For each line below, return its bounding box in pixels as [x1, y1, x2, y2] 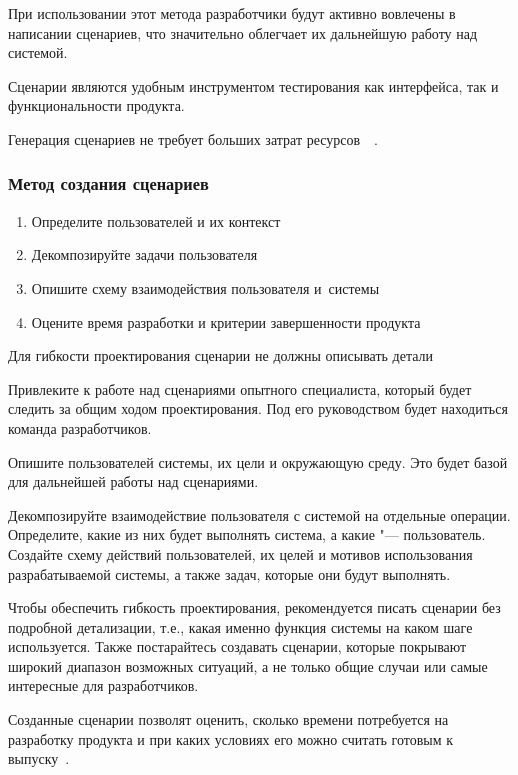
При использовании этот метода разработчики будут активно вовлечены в [8, 3, 456, 23]
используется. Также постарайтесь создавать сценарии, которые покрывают [8, 636, 467, 657]
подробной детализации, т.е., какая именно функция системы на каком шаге [8, 616, 473, 637]
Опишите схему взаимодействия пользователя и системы [31, 277, 380, 298]
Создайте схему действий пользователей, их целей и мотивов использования [8, 543, 473, 564]
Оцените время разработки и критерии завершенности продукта [31, 311, 421, 332]
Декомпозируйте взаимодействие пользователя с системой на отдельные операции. [8, 504, 511, 525]
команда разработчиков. [8, 417, 152, 438]
